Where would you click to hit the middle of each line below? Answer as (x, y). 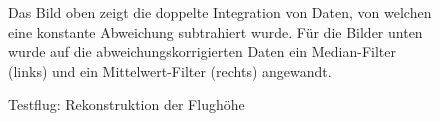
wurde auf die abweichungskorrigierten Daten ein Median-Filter (202, 51)
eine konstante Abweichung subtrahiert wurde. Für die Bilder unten (215, 31)
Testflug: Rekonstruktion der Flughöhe (126, 104)
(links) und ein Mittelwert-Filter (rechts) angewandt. (170, 70)
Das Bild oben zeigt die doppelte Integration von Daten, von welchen (220, 12)
